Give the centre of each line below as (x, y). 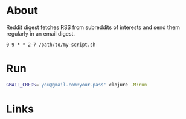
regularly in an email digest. (41, 33)
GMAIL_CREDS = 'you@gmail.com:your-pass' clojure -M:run (77, 85)
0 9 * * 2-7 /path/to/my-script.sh (51, 45)
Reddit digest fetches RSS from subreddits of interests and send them (93, 27)
